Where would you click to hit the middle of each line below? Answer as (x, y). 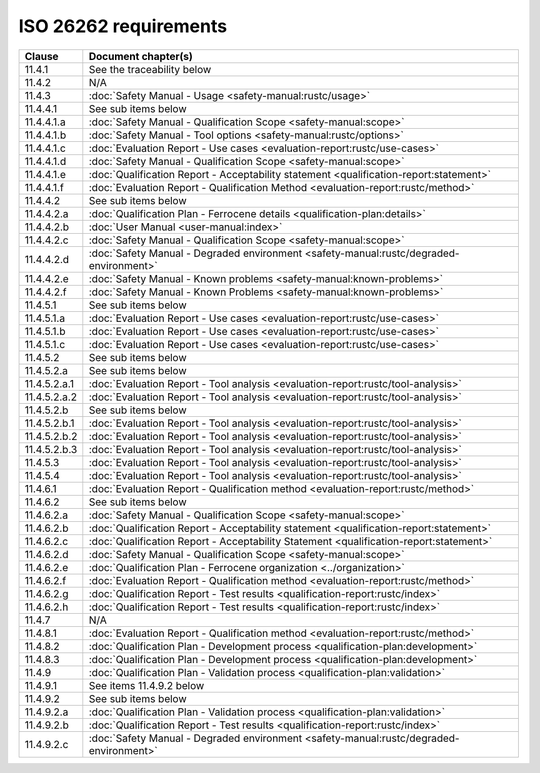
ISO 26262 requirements (123, 26)
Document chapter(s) (141, 56)
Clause (41, 56)
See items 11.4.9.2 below (146, 685)
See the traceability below (150, 69)
